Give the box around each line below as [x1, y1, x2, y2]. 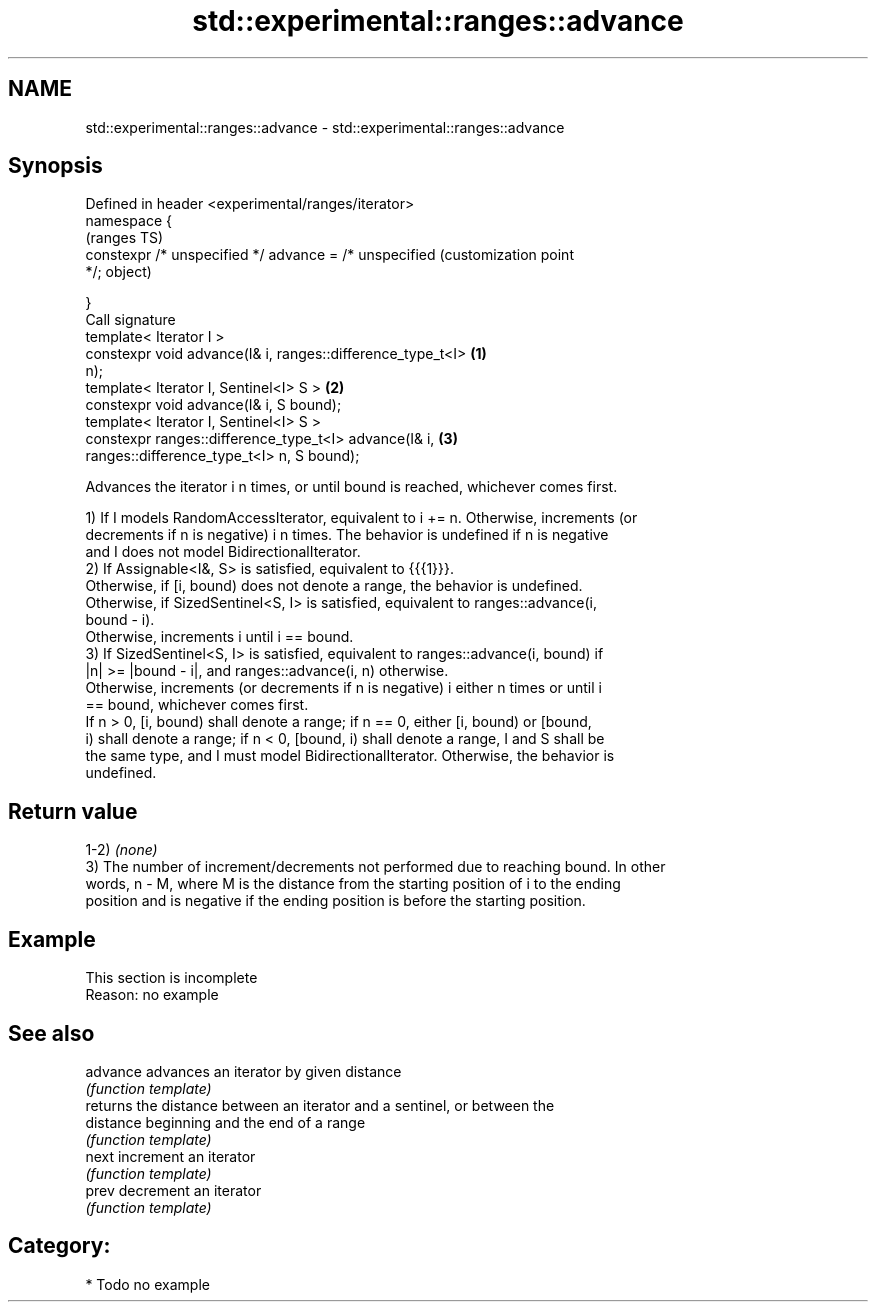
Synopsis [8, 153, 103, 179]
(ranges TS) [85, 229, 164, 247]
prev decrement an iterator [85, 1181, 262, 1199]
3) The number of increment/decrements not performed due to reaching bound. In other [85, 858, 666, 876]
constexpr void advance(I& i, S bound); [85, 396, 342, 414]
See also [8, 1020, 95, 1046]
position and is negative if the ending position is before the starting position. [85, 892, 586, 910]
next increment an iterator [85, 1147, 256, 1165]
